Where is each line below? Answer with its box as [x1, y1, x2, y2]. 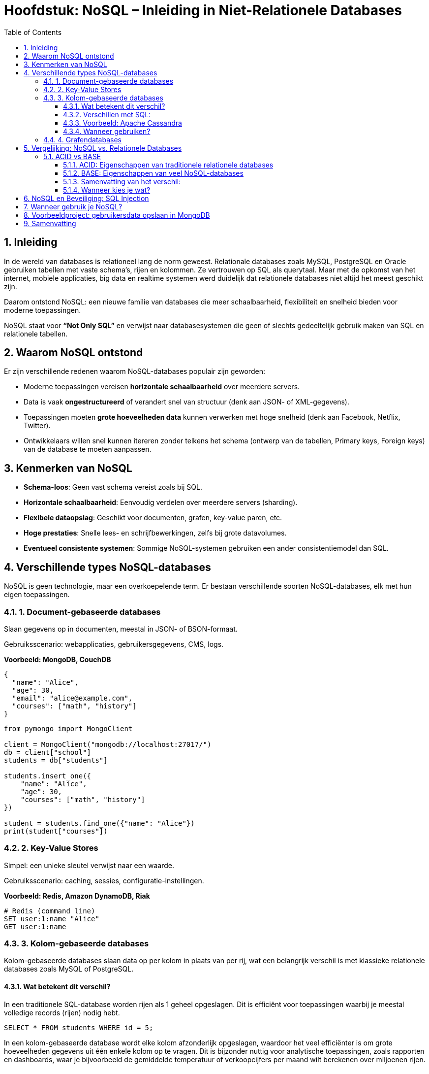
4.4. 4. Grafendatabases [43, 135, 122, 144]
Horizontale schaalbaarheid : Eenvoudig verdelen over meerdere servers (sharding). [24, 498, 298, 507]
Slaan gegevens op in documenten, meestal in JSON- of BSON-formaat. [4, 624, 238, 633]
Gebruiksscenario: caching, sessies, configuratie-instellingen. [4, 876, 204, 885]
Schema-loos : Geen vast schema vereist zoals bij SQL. [24, 483, 202, 492]
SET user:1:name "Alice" [4, 914, 99, 923]
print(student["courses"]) [4, 827, 108, 835]
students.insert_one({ [4, 772, 92, 780]
